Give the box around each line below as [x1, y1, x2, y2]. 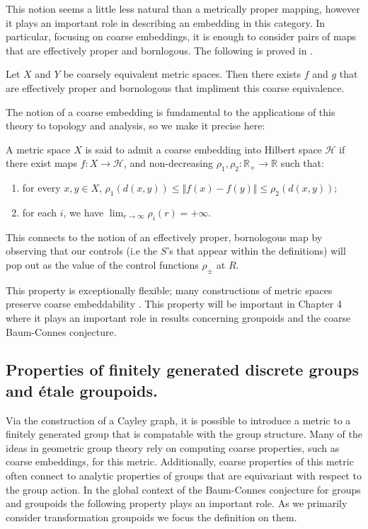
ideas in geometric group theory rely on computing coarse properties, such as [6, 440, 340, 455]
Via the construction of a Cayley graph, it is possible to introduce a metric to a [6, 412, 351, 427]
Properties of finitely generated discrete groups [6, 359, 359, 380]
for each [22, 204, 57, 219]
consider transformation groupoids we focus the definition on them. [6, 509, 297, 524]
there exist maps [6, 156, 77, 170]
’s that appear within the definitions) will [166, 243, 346, 258]
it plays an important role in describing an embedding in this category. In [6, 15, 326, 30]
